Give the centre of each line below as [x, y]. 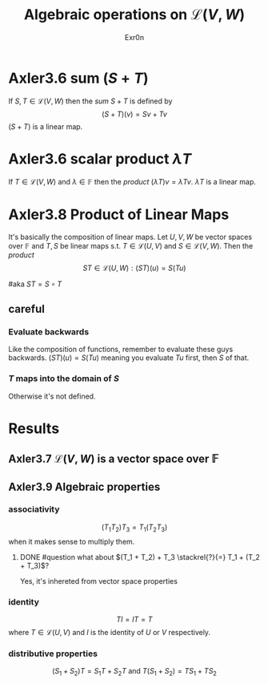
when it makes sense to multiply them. [72, 541]
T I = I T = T [134, 619]
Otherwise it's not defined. [52, 396]
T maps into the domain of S [64, 378]
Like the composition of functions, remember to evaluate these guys [121, 350]
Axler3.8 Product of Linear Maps [119, 215]
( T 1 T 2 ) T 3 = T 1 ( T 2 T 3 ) [134, 528]
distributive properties [53, 654]
